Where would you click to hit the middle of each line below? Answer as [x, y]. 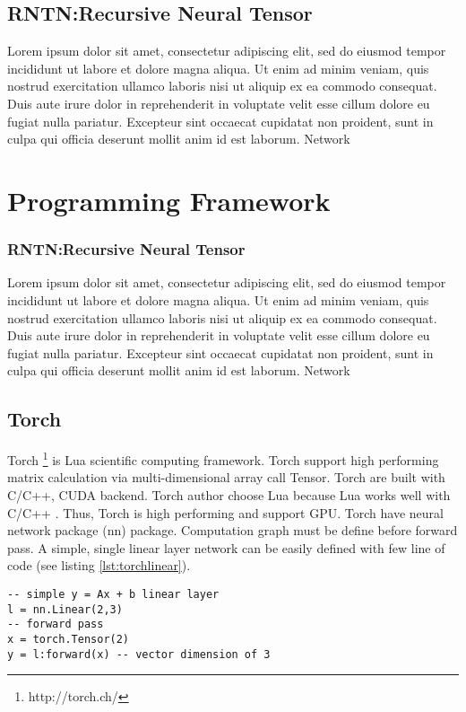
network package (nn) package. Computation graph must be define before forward [233, 530]
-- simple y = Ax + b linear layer [113, 594]
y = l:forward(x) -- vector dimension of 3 [139, 654]
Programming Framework [169, 200]
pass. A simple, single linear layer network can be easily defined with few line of [226, 547]
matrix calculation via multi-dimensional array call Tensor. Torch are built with [226, 477]
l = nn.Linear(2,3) [65, 609]
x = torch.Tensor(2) [69, 639]
